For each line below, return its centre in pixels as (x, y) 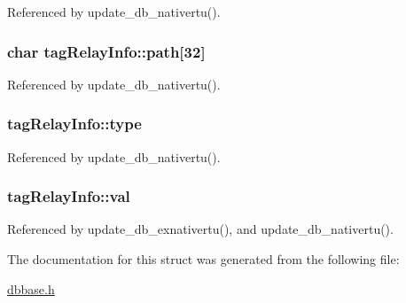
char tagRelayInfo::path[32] (106, 51)
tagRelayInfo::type (74, 124)
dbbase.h (31, 288)
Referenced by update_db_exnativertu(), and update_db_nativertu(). (200, 229)
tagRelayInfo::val (69, 196)
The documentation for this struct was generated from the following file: (203, 259)
